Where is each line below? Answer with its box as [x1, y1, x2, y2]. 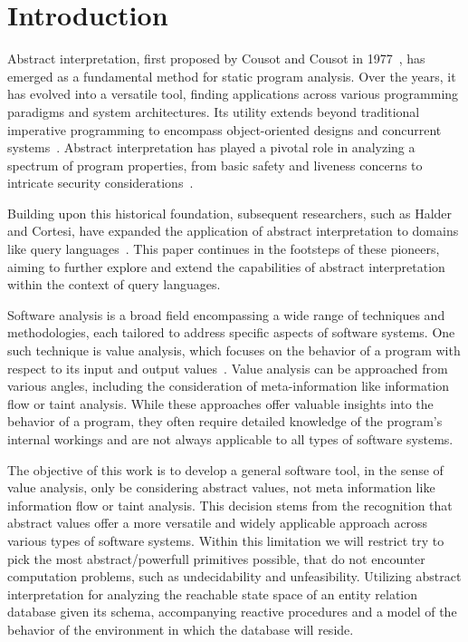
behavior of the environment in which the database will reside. [7, 619, 354, 638]
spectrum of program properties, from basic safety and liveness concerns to [7, 155, 423, 174]
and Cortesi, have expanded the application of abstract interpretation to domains [7, 221, 459, 240]
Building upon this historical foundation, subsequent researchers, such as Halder [7, 203, 453, 222]
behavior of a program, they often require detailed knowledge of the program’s [7, 412, 443, 431]
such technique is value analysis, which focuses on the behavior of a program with [7, 341, 461, 360]
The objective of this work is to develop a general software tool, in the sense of [7, 460, 444, 479]
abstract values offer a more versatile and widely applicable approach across [7, 513, 428, 532]
